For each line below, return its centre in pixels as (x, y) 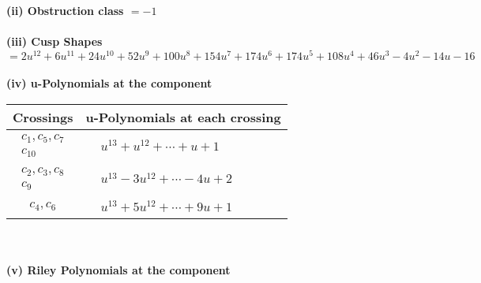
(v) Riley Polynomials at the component (118, 270)
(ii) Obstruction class (65, 10)
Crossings (43, 117)
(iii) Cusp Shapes (54, 41)
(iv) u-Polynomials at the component (109, 83)
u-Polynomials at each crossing (183, 117)
